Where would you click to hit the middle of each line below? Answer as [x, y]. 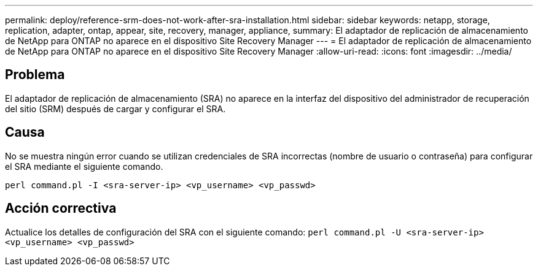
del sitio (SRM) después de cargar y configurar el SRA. [115, 109]
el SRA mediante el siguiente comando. [84, 166]
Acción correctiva [61, 208]
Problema [35, 75]
